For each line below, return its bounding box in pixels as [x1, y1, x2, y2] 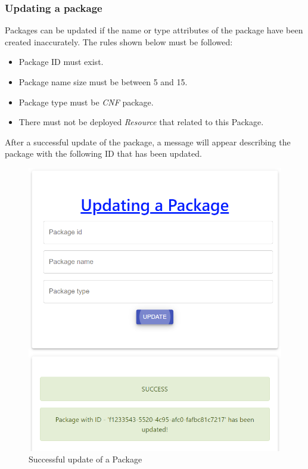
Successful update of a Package [29, 453, 142, 465]
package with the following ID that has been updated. [5, 147, 202, 160]
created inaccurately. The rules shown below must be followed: [5, 35, 233, 48]
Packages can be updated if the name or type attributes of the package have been [5, 24, 303, 36]
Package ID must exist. [18, 55, 104, 68]
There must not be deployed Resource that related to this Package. [18, 116, 264, 128]
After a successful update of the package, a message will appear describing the [5, 135, 291, 148]
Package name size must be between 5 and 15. [18, 76, 188, 88]
